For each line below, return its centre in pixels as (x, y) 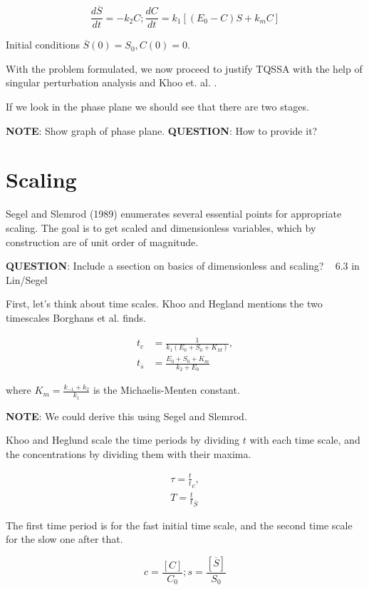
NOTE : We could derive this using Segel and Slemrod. (126, 416)
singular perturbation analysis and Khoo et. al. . (111, 82)
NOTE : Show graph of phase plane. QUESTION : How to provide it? (162, 130)
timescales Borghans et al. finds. (76, 317)
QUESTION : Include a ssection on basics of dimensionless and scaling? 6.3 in (183, 266)
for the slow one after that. (64, 539)
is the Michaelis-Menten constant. (166, 390)
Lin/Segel (27, 279)
